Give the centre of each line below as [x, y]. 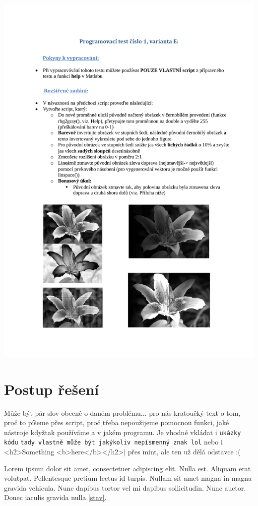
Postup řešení [52, 389]
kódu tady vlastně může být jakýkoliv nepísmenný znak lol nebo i [113, 442]
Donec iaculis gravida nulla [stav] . [55, 497]
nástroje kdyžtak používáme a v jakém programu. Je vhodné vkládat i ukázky [123, 432]
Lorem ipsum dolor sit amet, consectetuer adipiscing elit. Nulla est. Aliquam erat [128, 468]
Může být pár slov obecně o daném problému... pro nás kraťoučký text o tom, [122, 412]
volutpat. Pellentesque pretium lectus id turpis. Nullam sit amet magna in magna [128, 478]
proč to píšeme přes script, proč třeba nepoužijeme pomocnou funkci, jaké [117, 422]
